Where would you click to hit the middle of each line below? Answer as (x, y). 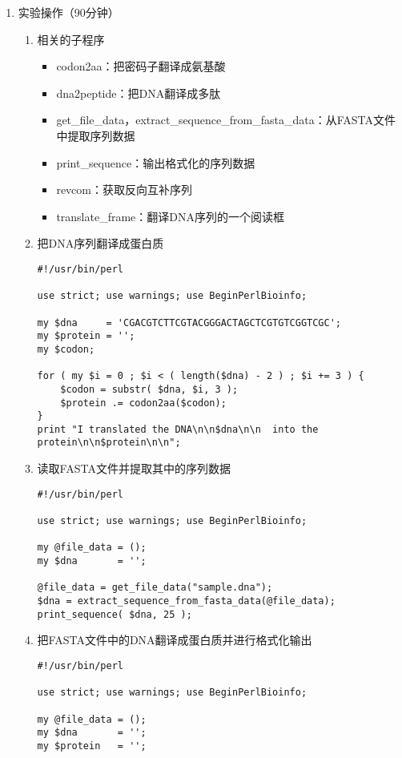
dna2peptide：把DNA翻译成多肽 (139, 93)
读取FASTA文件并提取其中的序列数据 (134, 468)
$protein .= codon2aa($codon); (143, 403)
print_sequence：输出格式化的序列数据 (156, 162)
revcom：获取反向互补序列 (124, 189)
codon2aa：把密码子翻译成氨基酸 (141, 66)
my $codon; (66, 349)
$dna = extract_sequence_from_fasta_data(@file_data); (186, 601)
